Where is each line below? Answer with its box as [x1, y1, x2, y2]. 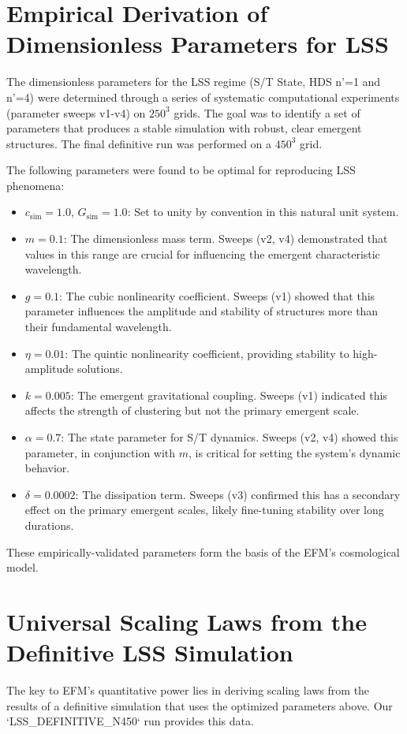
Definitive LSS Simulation [6, 636, 293, 669]
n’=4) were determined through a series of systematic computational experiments [6, 88, 400, 105]
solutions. [77, 360, 123, 377]
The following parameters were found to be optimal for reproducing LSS [6, 162, 356, 178]
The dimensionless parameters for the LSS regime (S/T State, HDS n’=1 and [6, 73, 381, 90]
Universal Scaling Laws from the [6, 605, 367, 637]
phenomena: [6, 177, 65, 193]
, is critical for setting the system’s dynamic [189, 444, 401, 460]
